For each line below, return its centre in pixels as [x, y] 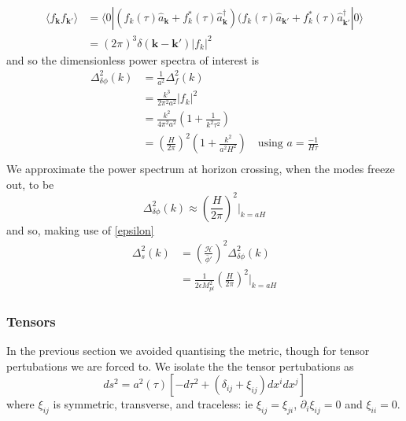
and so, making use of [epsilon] [80, 229]
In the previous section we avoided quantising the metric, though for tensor [188, 350]
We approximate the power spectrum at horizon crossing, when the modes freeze [201, 169]
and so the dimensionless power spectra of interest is [133, 59]
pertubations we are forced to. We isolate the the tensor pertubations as [180, 366]
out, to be [30, 184]
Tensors [31, 321]
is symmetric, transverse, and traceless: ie [153, 404]
